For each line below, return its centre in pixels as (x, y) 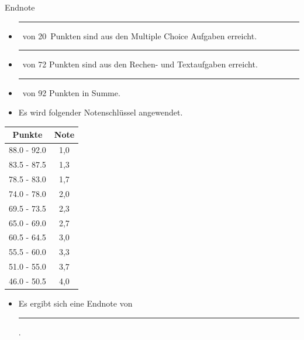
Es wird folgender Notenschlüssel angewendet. (101, 112)
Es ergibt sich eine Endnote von (75, 303)
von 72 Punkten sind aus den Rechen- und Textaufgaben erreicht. (140, 64)
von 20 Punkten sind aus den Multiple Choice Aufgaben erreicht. (140, 35)
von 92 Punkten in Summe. (71, 92)
